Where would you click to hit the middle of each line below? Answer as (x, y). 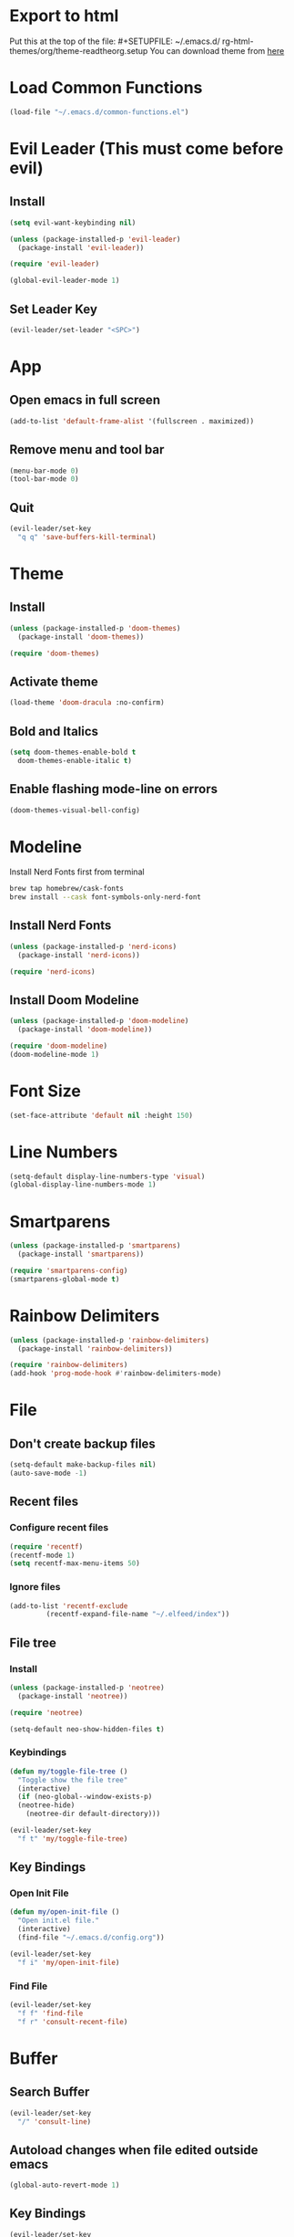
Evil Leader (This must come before (147, 148)
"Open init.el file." (59, 1921)
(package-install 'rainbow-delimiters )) (95, 1348)
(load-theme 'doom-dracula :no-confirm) (87, 703)
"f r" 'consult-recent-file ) (73, 2022)
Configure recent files (59, 1528)
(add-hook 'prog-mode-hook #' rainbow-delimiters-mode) (116, 1374)
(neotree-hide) (46, 1805)
